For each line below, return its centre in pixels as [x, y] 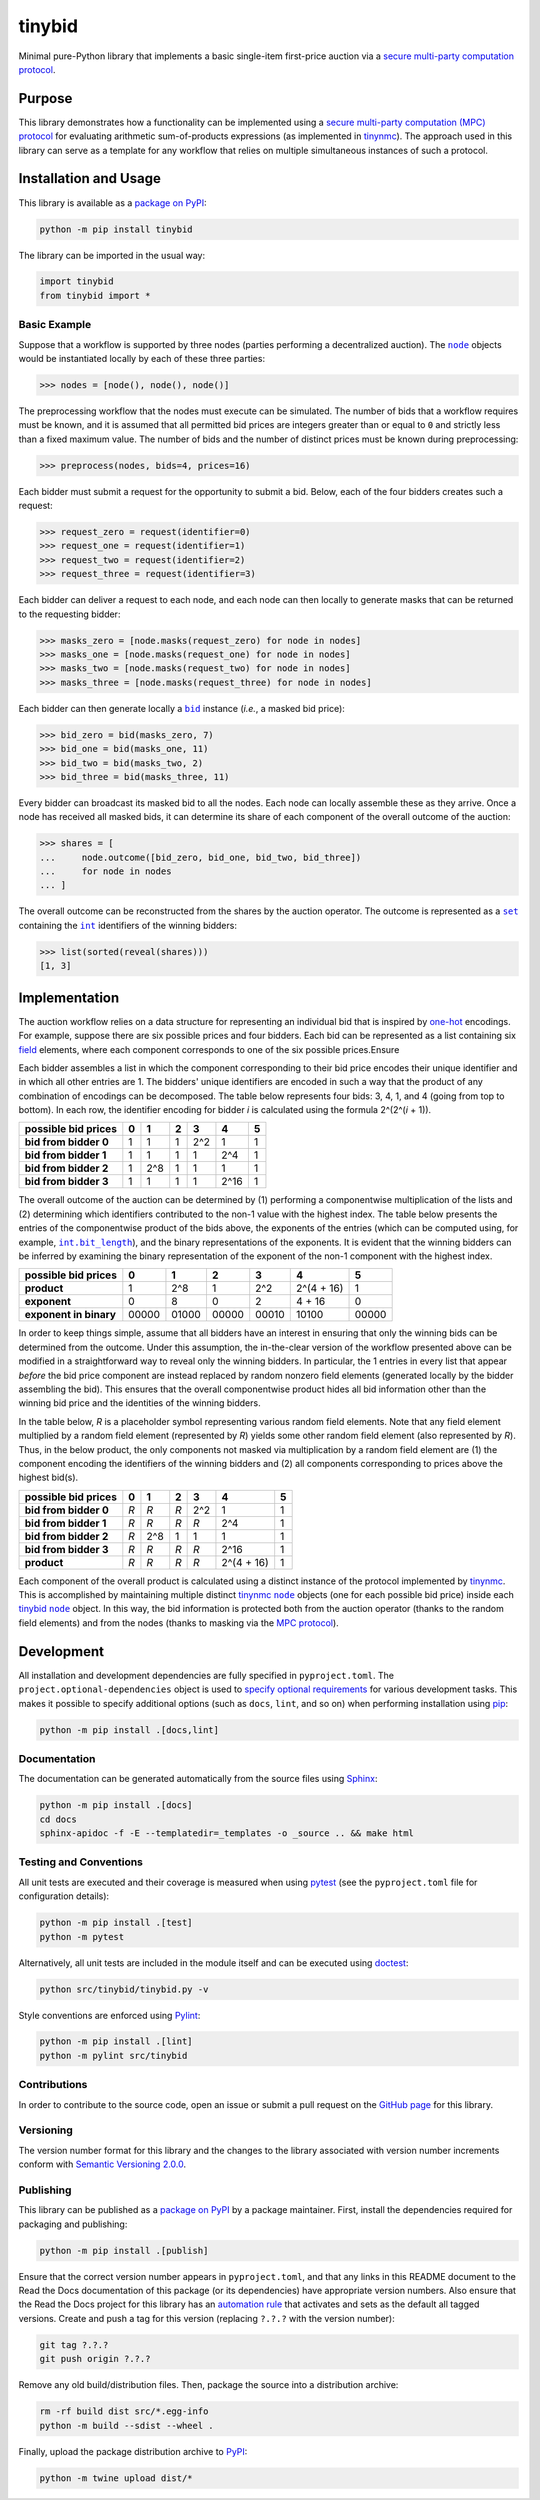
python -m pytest [82, 1936]
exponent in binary [70, 1315]
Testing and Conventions [81, 1862]
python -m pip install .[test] [116, 1923]
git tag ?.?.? [74, 2344]
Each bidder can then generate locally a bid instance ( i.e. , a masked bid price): [181, 708]
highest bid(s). [48, 1477]
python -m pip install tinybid [116, 229]
